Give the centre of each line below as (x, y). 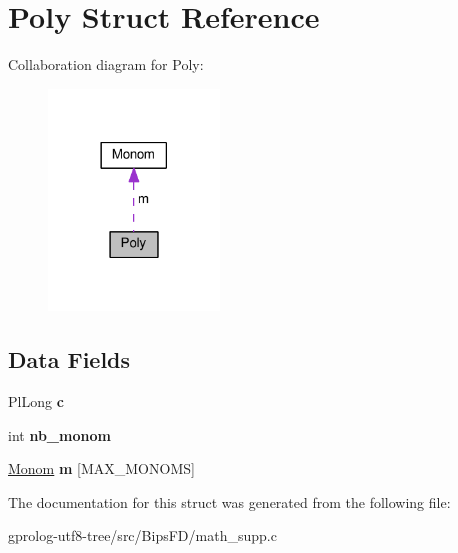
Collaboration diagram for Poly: (106, 64)
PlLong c (36, 401)
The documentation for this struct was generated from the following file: (229, 501)
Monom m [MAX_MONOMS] (101, 468)
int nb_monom (59, 434)
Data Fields (69, 359)
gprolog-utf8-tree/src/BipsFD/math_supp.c (142, 535)
